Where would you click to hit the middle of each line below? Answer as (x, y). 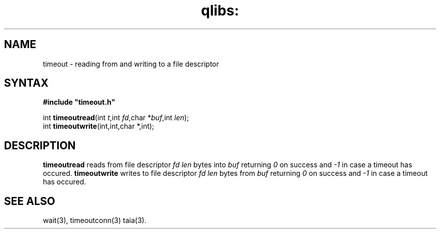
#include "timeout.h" (79, 102)
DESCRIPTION (40, 145)
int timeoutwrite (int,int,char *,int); (98, 126)
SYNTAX (26, 83)
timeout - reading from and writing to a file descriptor (131, 64)
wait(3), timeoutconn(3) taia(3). (95, 220)
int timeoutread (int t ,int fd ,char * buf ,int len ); (116, 118)
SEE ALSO (30, 201)
